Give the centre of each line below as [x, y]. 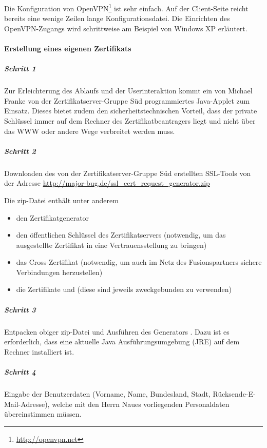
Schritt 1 [20, 69]
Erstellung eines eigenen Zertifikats [68, 48]
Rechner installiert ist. [39, 351]
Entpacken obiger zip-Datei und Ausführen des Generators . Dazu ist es [117, 331]
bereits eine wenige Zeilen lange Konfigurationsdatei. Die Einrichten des [117, 18]
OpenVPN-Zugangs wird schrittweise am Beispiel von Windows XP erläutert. [126, 28]
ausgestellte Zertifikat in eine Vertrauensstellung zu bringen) [111, 245]
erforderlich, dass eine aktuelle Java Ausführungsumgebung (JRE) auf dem [122, 342]
